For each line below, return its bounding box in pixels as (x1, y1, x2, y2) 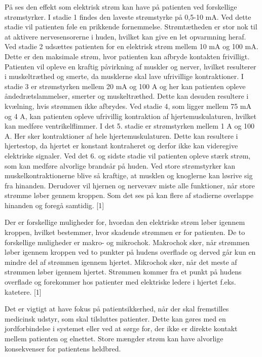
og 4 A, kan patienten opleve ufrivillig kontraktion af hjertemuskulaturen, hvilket (5, 110, 256, 121)
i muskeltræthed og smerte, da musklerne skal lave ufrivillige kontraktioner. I (5, 71, 244, 82)
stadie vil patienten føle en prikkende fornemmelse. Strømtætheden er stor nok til (5, 21, 257, 32)
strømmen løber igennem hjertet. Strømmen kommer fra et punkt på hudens (5, 266, 242, 277)
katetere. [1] (5, 286, 42, 297)
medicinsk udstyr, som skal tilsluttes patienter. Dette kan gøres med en (5, 313, 226, 324)
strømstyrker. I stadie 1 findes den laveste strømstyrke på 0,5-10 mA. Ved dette (5, 11, 251, 22)
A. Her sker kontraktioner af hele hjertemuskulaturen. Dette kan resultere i (5, 130, 238, 141)
